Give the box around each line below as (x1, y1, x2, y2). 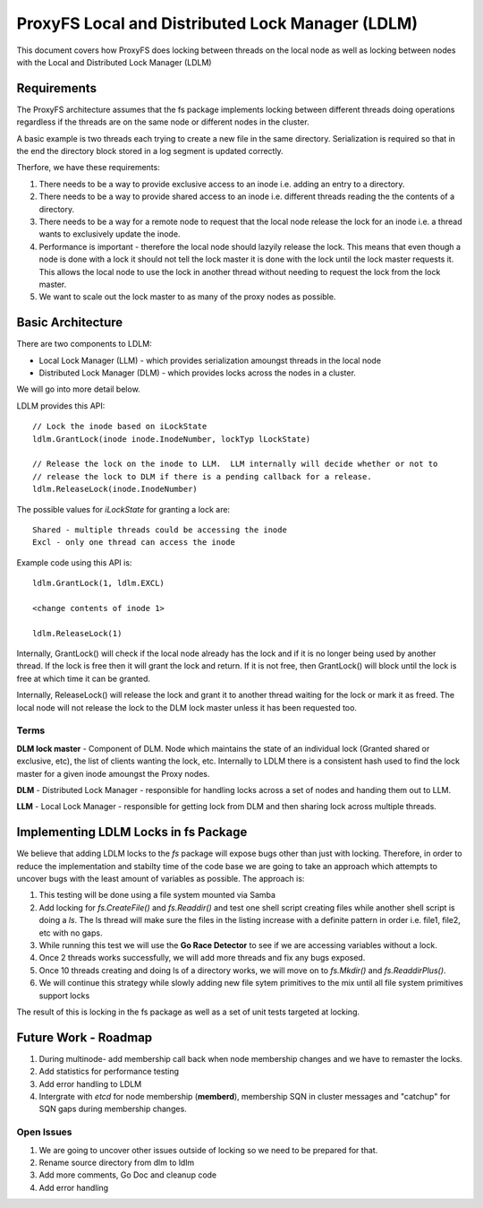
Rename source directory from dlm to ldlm (38, 1157, 195, 1168)
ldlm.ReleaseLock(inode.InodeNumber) (32, 484, 199, 495)
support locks (38, 990, 90, 1001)
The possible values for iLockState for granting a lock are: (16, 504, 231, 514)
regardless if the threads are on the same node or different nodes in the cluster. (16, 116, 309, 127)
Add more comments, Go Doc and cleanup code (38, 1169, 217, 1180)
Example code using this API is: (16, 557, 132, 568)
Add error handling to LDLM (38, 1078, 142, 1089)
